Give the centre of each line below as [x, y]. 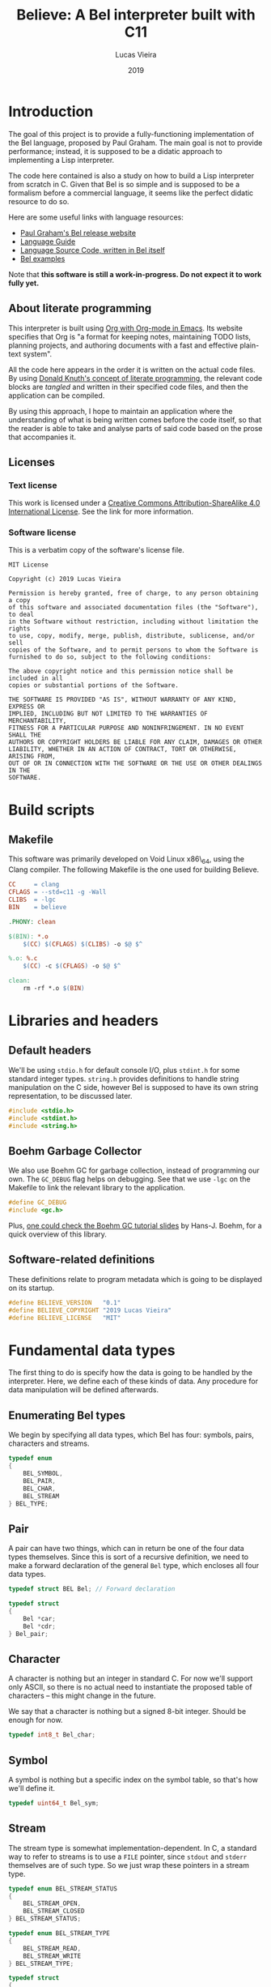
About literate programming [80, 308]
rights [19, 629]
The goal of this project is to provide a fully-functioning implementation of [131, 134]
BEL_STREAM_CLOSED [54, 1911]
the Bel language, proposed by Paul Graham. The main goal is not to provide [135, 143]
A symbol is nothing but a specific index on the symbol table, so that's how [133, 1780]
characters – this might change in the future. [82, 1696]
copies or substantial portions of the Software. [94, 686]
